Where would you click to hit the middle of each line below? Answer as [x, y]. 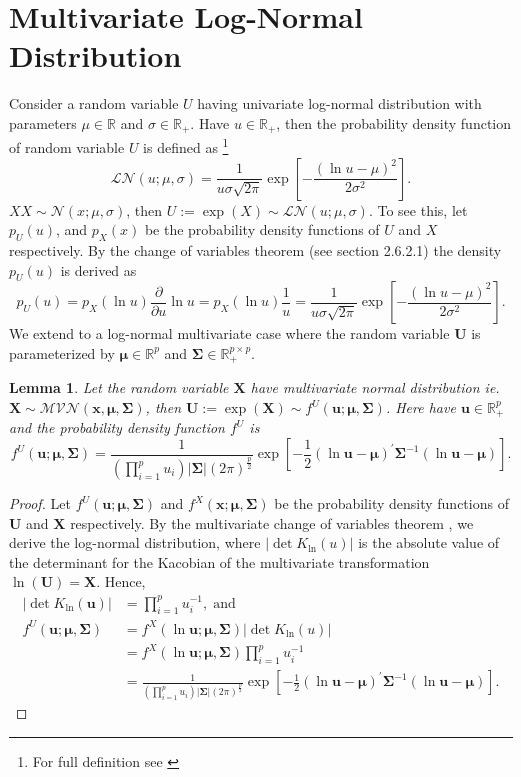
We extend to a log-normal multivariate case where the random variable [229, 333]
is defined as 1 [186, 146]
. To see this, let [418, 209]
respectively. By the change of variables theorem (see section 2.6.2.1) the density [255, 250]
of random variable [67, 147]
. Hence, [121, 581]
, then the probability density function [394, 122]
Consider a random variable [94, 103]
